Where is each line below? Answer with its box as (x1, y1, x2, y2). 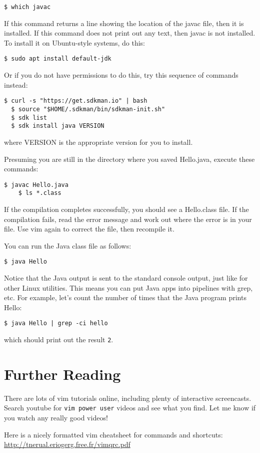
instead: (4, 79, 28, 90)
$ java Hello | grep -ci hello (4, 320, 108, 327)
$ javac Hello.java (4, 181, 68, 188)
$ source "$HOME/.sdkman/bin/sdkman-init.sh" (11, 105, 165, 113)
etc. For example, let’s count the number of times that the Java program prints (4, 292, 246, 303)
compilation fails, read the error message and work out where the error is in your (4, 213, 252, 224)
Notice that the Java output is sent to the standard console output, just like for (4, 273, 248, 283)
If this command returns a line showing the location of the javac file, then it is (4, 18, 244, 28)
